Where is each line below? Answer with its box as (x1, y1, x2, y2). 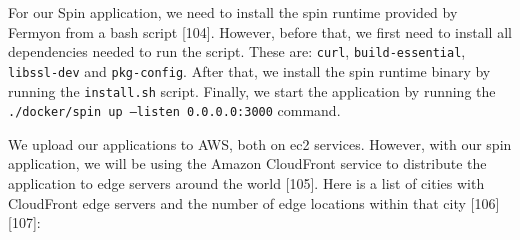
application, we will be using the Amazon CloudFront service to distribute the (8, 153, 487, 174)
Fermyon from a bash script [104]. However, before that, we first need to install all (8, 21, 512, 42)
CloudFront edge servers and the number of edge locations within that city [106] (8, 192, 500, 213)
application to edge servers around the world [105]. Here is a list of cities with (8, 173, 485, 193)
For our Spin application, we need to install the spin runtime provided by (8, 2, 458, 22)
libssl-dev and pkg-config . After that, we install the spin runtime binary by (8, 60, 491, 81)
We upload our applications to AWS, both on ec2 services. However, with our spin (8, 133, 512, 154)
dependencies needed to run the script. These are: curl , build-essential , (8, 41, 466, 62)
